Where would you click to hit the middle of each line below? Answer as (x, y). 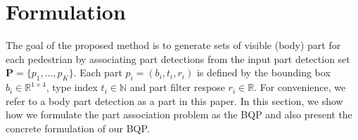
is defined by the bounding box (263, 72)
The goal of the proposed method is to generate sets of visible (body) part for (173, 45)
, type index (72, 87)
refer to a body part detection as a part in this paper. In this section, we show (174, 100)
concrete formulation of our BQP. (78, 128)
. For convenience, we (300, 87)
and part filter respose (177, 87)
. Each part (98, 72)
